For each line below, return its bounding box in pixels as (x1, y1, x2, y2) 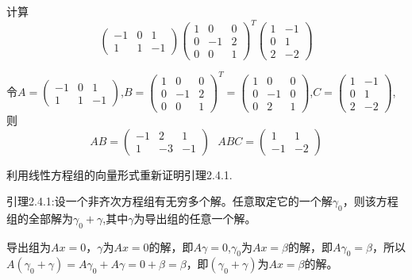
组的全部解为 (6, 209, 73, 226)
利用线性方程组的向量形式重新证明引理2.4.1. (6, 166, 233, 182)
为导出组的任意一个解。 (133, 209, 256, 226)
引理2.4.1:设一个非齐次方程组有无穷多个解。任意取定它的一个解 (6, 193, 333, 209)
